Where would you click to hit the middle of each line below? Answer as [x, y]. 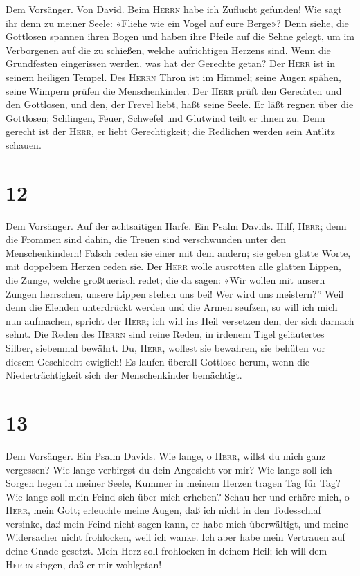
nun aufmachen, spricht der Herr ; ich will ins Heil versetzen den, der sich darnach [180, 320]
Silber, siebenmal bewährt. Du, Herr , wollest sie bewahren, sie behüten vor [166, 348]
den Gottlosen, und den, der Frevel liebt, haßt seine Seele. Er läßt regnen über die [180, 104]
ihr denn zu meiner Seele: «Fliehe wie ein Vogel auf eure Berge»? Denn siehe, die [177, 22]
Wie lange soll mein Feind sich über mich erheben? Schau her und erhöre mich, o [178, 496]
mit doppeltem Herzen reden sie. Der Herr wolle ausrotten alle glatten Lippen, [173, 266]
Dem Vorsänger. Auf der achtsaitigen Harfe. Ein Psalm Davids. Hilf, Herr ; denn [176, 225]
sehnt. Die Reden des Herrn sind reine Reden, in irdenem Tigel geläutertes [165, 334]
